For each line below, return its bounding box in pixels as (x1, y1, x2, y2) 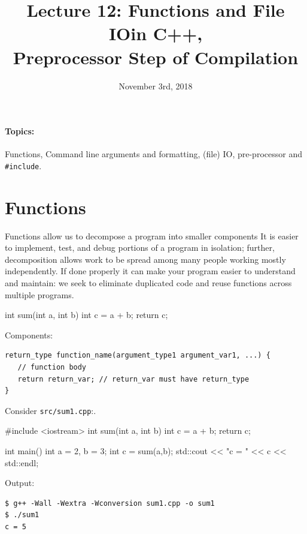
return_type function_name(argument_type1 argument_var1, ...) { (5, 351, 270, 360)
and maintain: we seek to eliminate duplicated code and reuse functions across (5, 277, 292, 289)
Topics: (5, 125, 35, 137)
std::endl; (5, 456, 39, 469)
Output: (5, 476, 35, 489)
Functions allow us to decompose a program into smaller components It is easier (5, 229, 299, 242)
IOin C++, (108, 21, 203, 46)
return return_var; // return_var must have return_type (17, 374, 250, 383)
